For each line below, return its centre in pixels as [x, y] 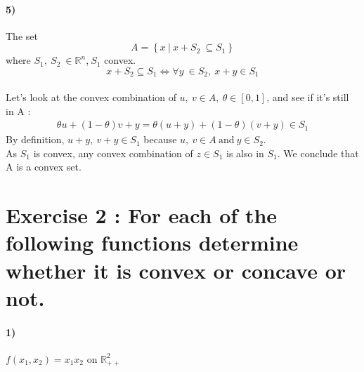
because [160, 139]
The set [22, 35]
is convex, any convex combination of [113, 153]
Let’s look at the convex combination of [91, 97]
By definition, [35, 139]
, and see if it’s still [308, 97]
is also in [245, 153]
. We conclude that [318, 153]
